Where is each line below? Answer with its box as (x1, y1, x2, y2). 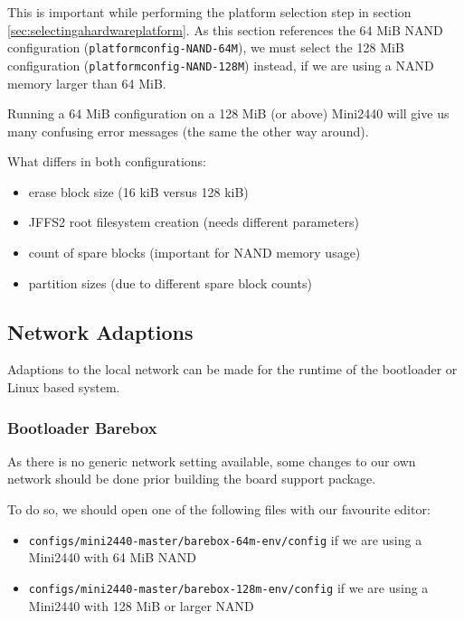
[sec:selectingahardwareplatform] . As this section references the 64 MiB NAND (7, 20, 443, 39)
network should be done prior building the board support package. (7, 469, 376, 488)
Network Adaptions (7, 317, 194, 345)
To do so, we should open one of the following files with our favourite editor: (7, 500, 431, 519)
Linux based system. (7, 378, 120, 397)
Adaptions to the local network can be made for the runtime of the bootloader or (7, 360, 458, 379)
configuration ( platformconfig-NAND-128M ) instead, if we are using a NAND (7, 55, 434, 74)
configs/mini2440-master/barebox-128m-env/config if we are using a (28, 578, 429, 597)
